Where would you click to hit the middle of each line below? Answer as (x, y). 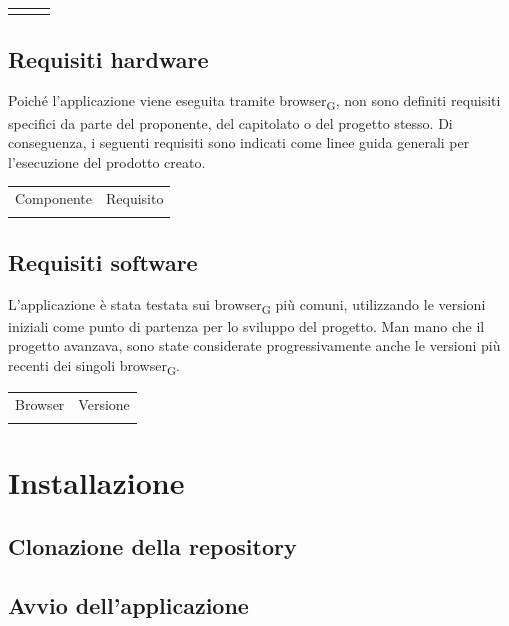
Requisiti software (103, 261)
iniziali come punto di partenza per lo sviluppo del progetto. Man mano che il (246, 325)
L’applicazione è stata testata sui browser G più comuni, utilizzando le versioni (247, 305)
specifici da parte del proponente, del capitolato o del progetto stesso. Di (230, 122)
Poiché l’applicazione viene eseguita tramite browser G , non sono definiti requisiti (254, 102)
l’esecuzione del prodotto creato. (107, 161)
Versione (104, 403)
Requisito (135, 198)
